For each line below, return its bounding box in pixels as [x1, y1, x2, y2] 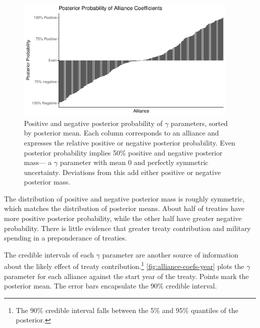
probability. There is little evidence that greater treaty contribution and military [4, 222, 251, 233]
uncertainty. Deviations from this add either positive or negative [24, 166, 221, 177]
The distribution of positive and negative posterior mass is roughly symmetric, [4, 193, 245, 203]
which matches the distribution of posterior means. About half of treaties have [4, 203, 244, 213]
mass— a [24, 157, 52, 167]
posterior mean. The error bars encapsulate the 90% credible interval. [4, 280, 217, 291]
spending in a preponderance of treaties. [4, 232, 127, 243]
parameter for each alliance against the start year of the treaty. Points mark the [4, 270, 249, 281]
